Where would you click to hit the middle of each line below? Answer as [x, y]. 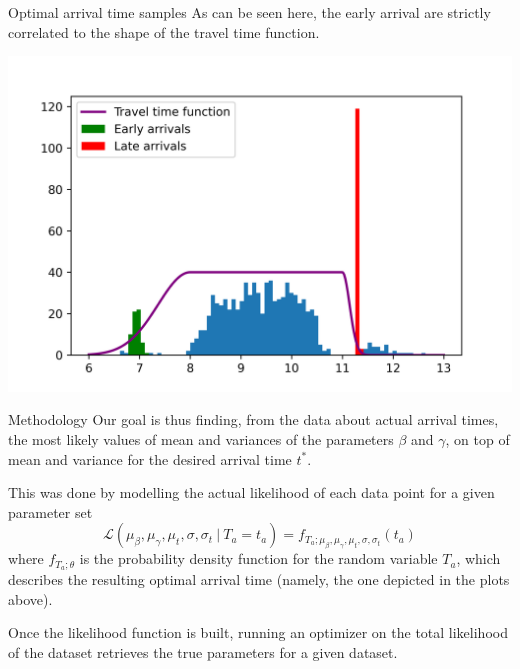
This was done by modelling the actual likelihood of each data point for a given [251, 492]
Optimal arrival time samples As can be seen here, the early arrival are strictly [249, 12]
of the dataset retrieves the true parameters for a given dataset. [203, 652]
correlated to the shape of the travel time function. [164, 31]
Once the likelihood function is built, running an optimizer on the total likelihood [258, 632]
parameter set [50, 511]
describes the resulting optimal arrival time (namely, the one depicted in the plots [259, 579]
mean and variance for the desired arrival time [150, 458]
